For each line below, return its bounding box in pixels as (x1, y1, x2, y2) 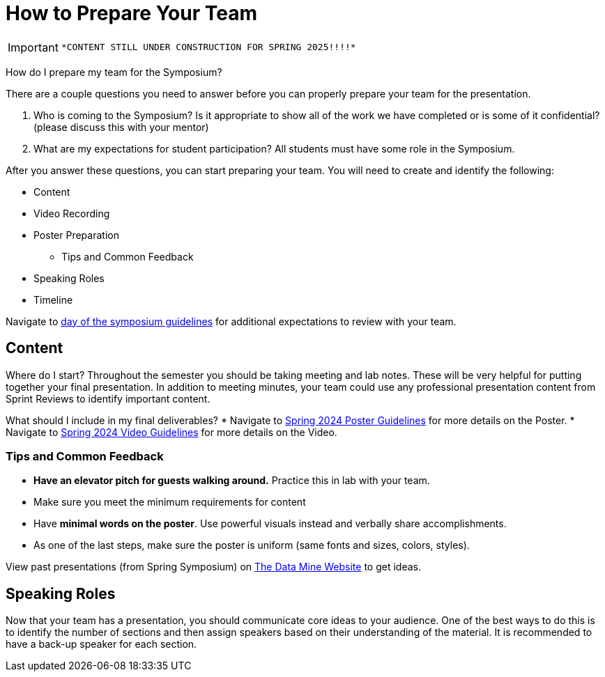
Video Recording (33, 207, 110, 219)
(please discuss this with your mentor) (33, 120, 209, 133)
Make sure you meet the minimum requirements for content (33, 496, 306, 508)
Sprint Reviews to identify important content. (6, 392, 210, 405)
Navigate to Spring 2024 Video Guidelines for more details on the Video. (6, 426, 337, 438)
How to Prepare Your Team (6, 1, 257, 25)
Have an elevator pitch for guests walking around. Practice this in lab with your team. (33, 474, 430, 487)
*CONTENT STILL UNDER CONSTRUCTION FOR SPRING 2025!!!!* (61, 42, 356, 53)
